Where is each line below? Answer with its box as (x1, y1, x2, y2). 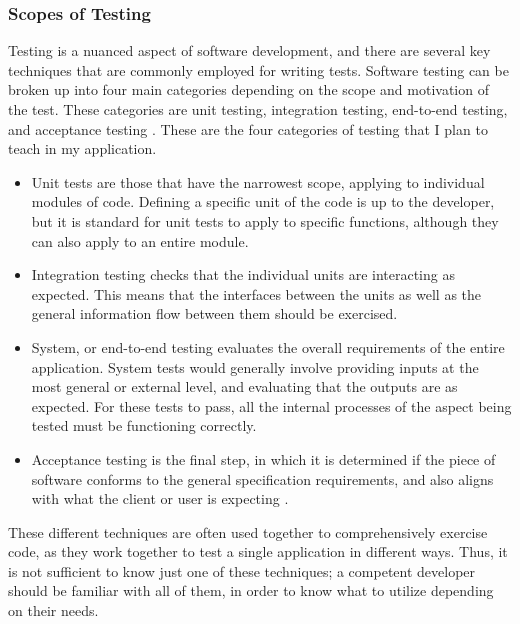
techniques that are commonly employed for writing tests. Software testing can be (8, 59, 509, 80)
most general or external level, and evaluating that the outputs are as (31, 376, 458, 397)
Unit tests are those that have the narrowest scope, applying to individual (31, 171, 485, 192)
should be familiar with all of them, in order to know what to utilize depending (8, 580, 494, 601)
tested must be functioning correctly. (31, 415, 257, 436)
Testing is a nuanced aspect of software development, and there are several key (8, 40, 491, 61)
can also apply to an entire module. (31, 230, 249, 251)
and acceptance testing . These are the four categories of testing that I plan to (8, 118, 488, 139)
